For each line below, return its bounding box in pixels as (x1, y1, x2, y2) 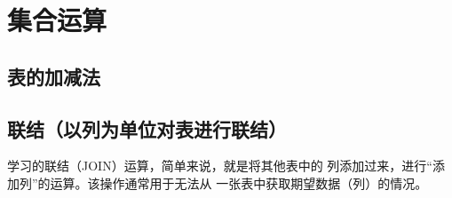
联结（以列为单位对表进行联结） (7, 115, 287, 142)
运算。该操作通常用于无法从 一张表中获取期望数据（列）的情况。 (50, 173, 428, 192)
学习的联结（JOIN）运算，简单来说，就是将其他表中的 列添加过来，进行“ (7, 156, 432, 175)
